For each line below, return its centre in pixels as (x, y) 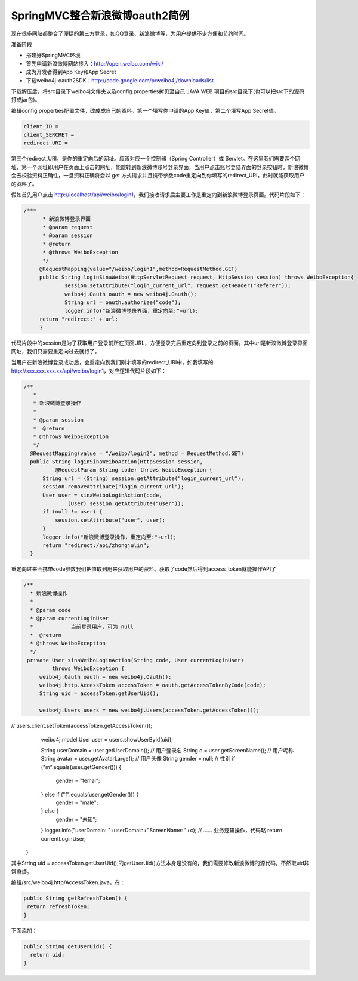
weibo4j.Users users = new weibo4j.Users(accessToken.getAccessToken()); (149, 710)
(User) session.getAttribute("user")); (126, 504)
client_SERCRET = (49, 135)
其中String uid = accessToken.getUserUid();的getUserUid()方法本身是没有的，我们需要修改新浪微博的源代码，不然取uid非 (160, 863)
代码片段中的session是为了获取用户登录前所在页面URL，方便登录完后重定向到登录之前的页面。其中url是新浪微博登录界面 (159, 343)
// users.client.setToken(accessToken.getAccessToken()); (81, 726)
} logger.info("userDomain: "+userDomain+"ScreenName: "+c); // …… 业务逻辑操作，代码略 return (162, 831)
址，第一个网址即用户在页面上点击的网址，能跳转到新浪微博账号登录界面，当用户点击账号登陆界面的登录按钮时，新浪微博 (160, 167)
